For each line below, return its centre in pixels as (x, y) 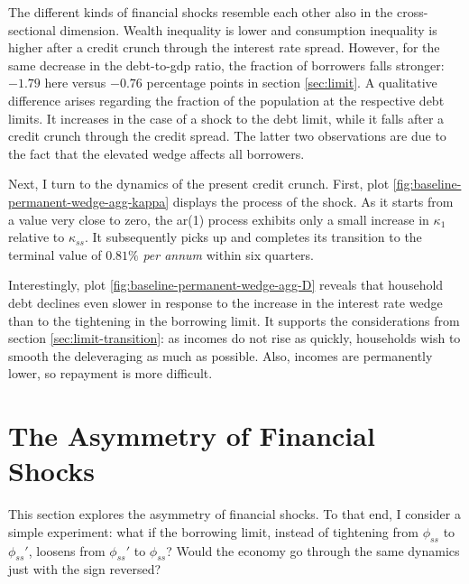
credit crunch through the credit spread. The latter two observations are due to (227, 136)
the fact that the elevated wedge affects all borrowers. (156, 153)
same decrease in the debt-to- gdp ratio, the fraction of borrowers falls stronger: (226, 65)
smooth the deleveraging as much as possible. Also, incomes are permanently (221, 355)
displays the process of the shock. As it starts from (313, 201)
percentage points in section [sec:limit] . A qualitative (292, 83)
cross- (412, 12)
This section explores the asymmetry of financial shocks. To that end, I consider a (234, 514)
